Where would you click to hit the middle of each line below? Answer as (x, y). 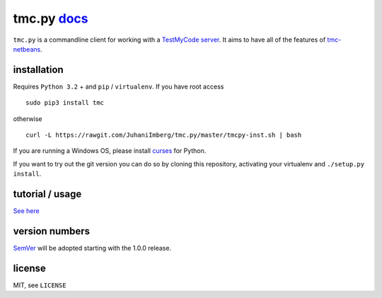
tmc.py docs (51, 18)
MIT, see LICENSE (40, 285)
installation (38, 70)
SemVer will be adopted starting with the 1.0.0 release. (92, 248)
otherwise (28, 119)
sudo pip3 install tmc (65, 103)
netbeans (27, 49)
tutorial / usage (47, 194)
